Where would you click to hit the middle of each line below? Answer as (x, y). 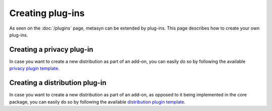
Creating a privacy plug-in (51, 49)
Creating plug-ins (47, 13)
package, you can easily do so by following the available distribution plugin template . (97, 102)
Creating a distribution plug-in (58, 83)
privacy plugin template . (35, 68)
